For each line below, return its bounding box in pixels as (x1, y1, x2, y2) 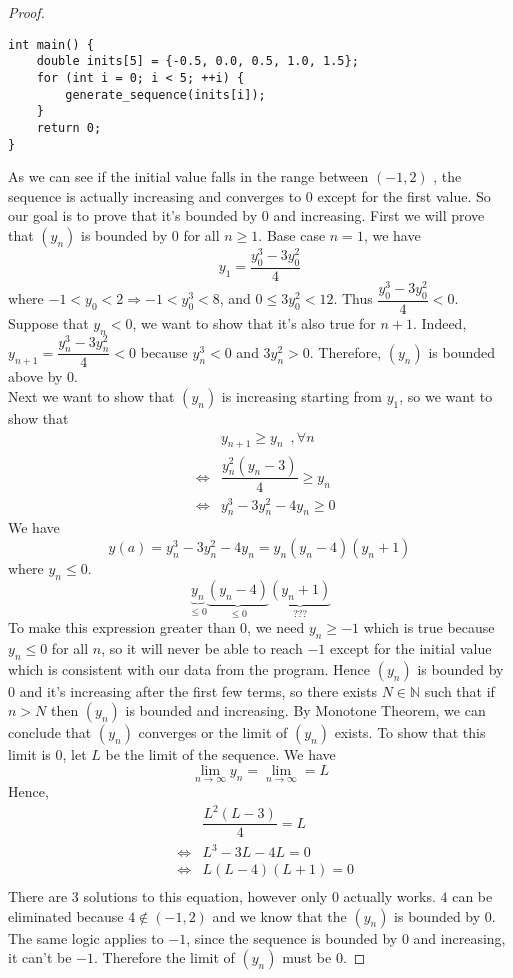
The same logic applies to (8, 927, 164, 948)
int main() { (8, 37, 94, 52)
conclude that (8, 722, 92, 743)
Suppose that (8, 312, 89, 333)
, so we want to (399, 386, 493, 407)
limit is (8, 744, 51, 765)
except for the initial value (329, 638, 492, 659)
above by (8, 366, 63, 387)
